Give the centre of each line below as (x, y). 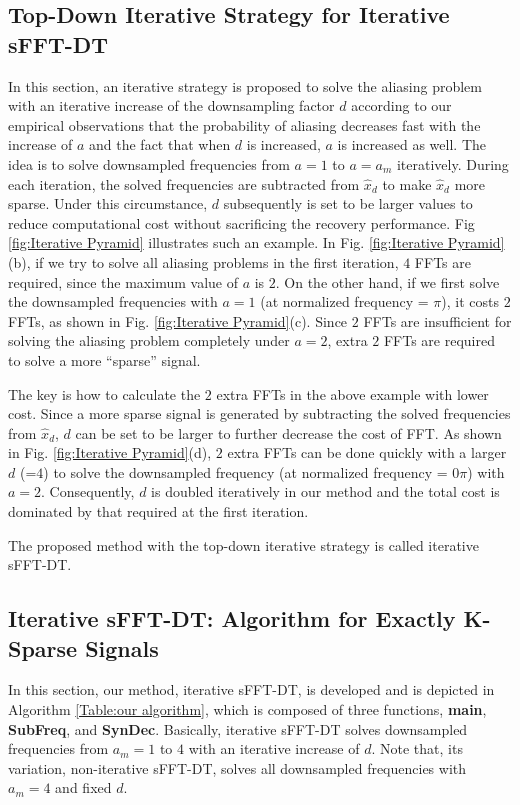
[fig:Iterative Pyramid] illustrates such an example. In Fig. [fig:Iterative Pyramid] (256, 242)
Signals (122, 647)
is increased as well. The (411, 144)
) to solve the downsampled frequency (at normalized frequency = (245, 471)
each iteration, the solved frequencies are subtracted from (184, 183)
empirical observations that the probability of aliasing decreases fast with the (244, 124)
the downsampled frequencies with (113, 301)
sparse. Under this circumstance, (108, 203)
